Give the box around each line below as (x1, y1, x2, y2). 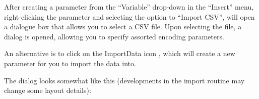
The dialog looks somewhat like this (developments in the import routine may (4, 75, 245, 85)
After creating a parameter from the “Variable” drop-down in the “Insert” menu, (4, 2, 254, 12)
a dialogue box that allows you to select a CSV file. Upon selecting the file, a (4, 21, 242, 32)
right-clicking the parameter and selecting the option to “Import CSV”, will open (4, 11, 255, 22)
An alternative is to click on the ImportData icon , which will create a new (4, 48, 235, 59)
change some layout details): (4, 85, 91, 95)
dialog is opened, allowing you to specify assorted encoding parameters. (4, 31, 224, 41)
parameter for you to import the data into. (4, 58, 136, 68)
